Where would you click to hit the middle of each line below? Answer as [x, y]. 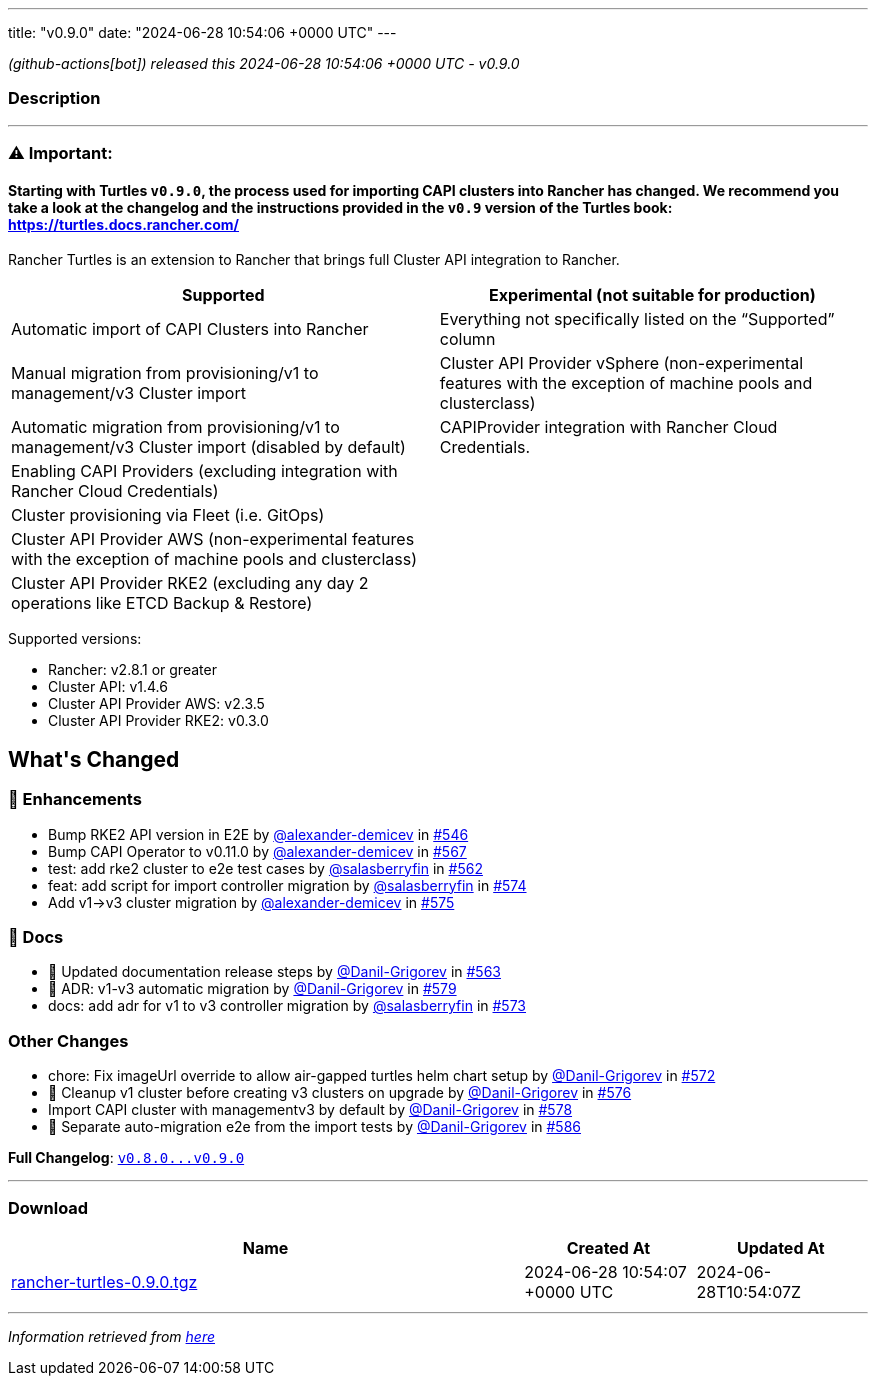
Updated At [780, 1247]
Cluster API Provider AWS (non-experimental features [213, 539]
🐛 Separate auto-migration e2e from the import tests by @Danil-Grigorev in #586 [315, 1127]
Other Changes [68, 1040]
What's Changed [94, 759]
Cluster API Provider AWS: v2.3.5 [156, 704]
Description [54, 98]
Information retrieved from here [112, 1336]
